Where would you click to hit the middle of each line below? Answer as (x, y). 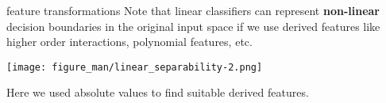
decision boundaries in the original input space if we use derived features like (193, 26)
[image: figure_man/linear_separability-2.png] (135, 67)
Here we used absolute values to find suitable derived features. (158, 92)
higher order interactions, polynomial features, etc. (129, 42)
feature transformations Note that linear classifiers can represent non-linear (193, 10)
